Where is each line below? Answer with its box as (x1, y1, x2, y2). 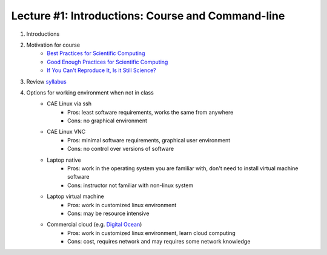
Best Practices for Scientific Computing (47, 50, 145, 57)
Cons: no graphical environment (67, 117, 148, 124)
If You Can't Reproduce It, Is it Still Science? (47, 67, 157, 74)
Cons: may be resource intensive (67, 210, 150, 217)
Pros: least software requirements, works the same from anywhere (67, 108, 234, 116)
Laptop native (47, 156, 81, 164)
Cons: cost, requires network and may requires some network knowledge (67, 238, 251, 245)
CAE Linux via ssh (47, 100, 92, 107)
